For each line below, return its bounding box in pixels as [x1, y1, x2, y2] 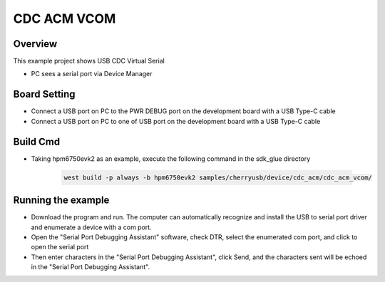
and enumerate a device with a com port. [31, 223, 153, 231]
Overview [13, 38, 58, 50]
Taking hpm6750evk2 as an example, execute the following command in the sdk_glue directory [31, 154, 311, 163]
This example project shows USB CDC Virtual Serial [13, 57, 165, 66]
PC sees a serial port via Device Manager [31, 70, 153, 78]
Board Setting [13, 88, 76, 100]
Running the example [13, 194, 110, 207]
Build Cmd [13, 135, 61, 147]
